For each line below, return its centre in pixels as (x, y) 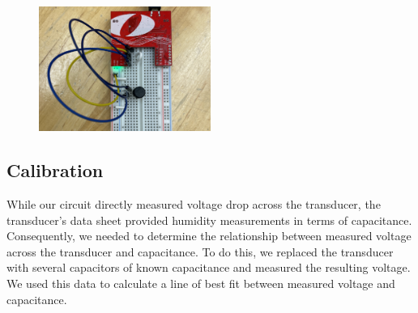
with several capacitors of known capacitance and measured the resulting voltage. (209, 267)
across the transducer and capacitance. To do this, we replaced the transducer (200, 251)
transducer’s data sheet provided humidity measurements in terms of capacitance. (209, 220)
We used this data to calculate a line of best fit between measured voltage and (201, 283)
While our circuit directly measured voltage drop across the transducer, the (194, 204)
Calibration (55, 170)
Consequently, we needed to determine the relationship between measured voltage (209, 236)
